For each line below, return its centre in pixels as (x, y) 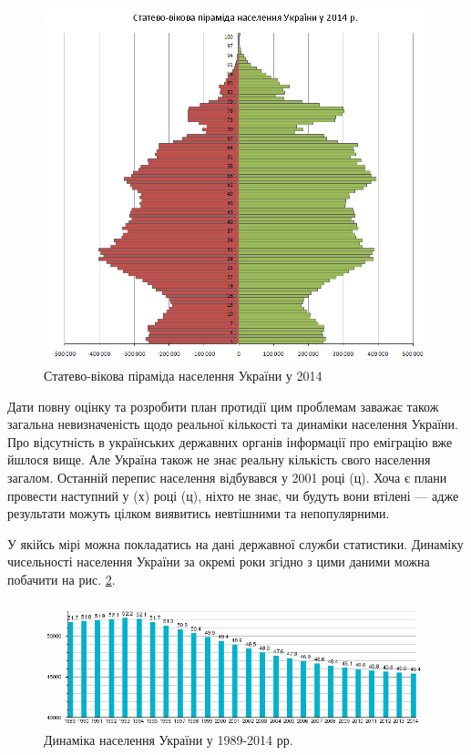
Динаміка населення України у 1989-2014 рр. (169, 739)
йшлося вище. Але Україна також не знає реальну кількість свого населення (219, 459)
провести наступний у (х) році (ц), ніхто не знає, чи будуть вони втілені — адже (233, 495)
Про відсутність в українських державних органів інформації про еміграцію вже (230, 441)
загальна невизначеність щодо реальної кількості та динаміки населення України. (233, 424)
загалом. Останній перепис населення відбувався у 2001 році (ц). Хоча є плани (227, 478)
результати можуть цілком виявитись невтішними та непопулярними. (199, 513)
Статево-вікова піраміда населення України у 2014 (183, 376)
